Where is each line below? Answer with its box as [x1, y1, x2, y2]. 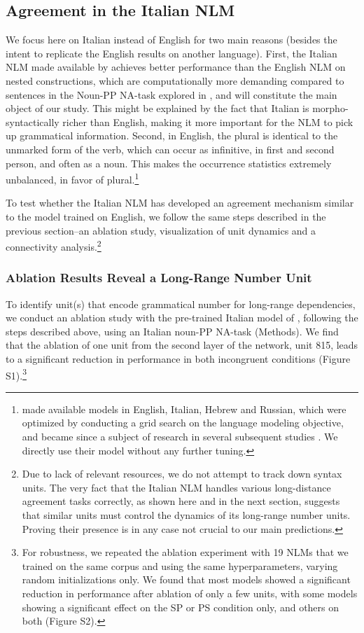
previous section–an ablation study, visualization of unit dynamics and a [6, 223, 316, 237]
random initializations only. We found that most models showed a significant [22, 572, 351, 587]
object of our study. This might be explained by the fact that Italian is [6, 101, 309, 116]
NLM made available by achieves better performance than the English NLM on [6, 60, 346, 74]
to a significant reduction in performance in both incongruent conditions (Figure [6, 352, 351, 366]
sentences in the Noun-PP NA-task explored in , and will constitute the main [6, 87, 337, 102]
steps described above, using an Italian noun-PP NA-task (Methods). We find [6, 324, 339, 338]
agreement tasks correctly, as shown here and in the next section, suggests [22, 494, 340, 508]
